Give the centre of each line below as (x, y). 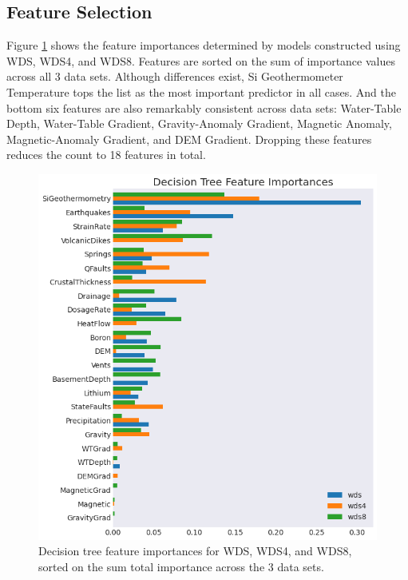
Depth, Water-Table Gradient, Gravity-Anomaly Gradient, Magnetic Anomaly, (199, 123)
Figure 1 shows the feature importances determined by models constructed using (204, 45)
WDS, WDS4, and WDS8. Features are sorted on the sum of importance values (201, 60)
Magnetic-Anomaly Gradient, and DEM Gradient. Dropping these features (189, 139)
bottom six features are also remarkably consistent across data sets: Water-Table (204, 107)
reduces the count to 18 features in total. (106, 155)
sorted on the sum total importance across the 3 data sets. (181, 566)
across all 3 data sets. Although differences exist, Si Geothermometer (175, 76)
